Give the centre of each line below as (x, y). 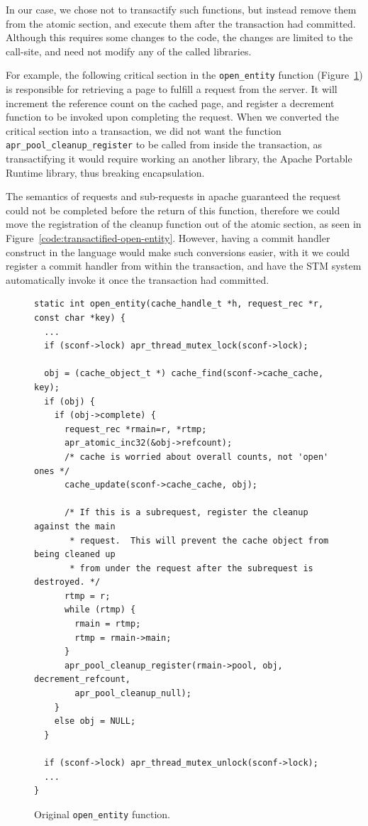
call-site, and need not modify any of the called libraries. (129, 51)
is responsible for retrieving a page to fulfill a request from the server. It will (172, 89)
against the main (75, 526)
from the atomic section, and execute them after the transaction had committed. (181, 23)
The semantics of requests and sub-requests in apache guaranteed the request (173, 196)
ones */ (52, 471)
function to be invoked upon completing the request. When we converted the (172, 117)
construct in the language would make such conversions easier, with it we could (178, 252)
